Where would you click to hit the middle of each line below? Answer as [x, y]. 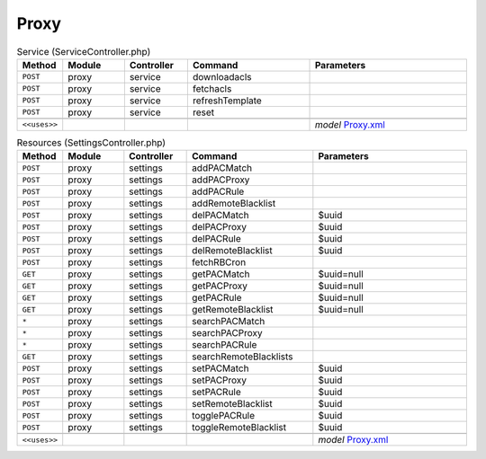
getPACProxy [220, 286]
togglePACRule [224, 416]
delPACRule [217, 239]
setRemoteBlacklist [233, 404]
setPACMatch [220, 368]
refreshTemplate [227, 101]
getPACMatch [221, 274]
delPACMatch [220, 216]
